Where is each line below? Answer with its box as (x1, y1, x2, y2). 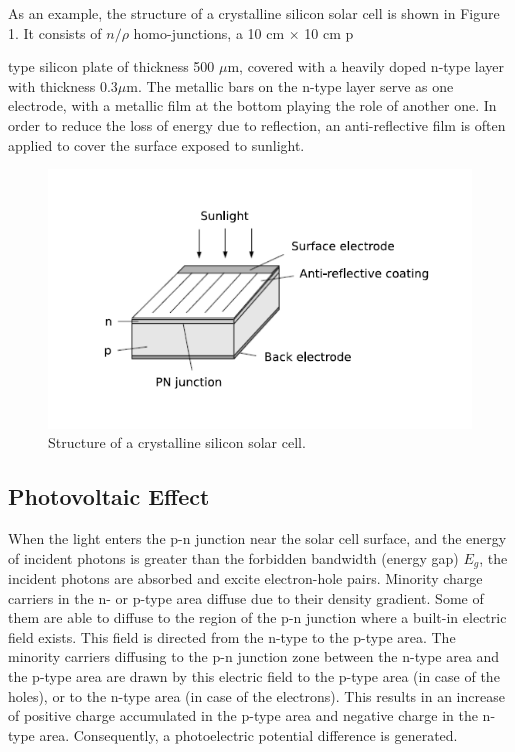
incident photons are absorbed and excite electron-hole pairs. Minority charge (8, 568, 483, 589)
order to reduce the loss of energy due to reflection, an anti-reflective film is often (8, 114, 506, 135)
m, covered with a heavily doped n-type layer (227, 56, 505, 77)
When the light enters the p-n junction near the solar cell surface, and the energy (8, 528, 507, 549)
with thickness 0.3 (8, 75, 118, 96)
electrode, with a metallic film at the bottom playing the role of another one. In (8, 95, 497, 116)
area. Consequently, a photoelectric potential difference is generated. (39, 724, 458, 745)
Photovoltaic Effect (8, 481, 210, 512)
